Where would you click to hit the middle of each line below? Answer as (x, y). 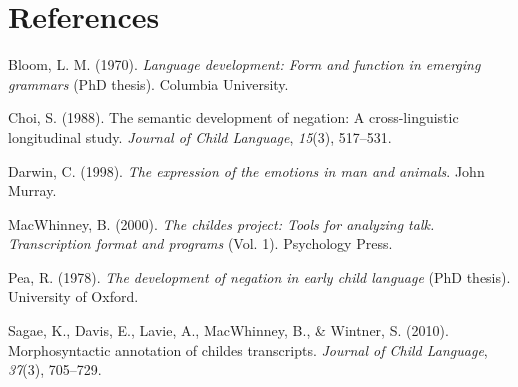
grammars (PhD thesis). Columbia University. (148, 83)
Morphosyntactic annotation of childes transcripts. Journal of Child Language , (248, 349)
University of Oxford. (73, 296)
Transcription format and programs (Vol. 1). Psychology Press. (200, 243)
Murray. (32, 190)
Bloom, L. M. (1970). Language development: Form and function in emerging (244, 64)
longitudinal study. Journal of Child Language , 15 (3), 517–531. (200, 136)
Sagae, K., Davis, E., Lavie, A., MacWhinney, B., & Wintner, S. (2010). (228, 330)
